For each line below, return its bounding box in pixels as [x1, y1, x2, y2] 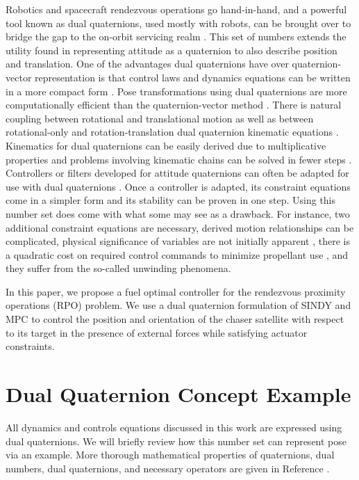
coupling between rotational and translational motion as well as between [6, 111, 314, 125]
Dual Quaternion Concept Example [6, 380, 351, 408]
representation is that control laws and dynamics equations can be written [35, 70, 351, 84]
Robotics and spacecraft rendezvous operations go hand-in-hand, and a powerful [6, 2, 347, 16]
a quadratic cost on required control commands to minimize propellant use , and [6, 247, 349, 262]
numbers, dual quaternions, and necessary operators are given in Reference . [6, 461, 330, 475]
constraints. [6, 339, 55, 353]
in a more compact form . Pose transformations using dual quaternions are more [6, 83, 347, 98]
